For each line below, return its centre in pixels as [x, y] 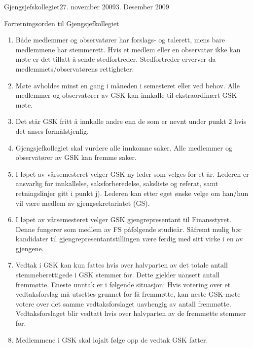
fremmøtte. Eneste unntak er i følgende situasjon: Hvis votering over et [123, 284]
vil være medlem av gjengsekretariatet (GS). [83, 203]
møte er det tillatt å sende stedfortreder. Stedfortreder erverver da [116, 59]
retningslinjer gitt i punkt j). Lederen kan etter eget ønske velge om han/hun [132, 193]
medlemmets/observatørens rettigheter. [75, 68]
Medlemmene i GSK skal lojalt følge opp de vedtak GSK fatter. [112, 339]
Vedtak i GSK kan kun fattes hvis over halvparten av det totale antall [122, 265]
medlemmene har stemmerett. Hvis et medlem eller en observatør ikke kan [128, 49]
